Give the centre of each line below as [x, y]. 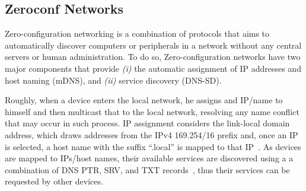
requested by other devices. [54, 181]
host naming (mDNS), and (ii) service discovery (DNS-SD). [113, 80]
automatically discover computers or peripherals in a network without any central [153, 45]
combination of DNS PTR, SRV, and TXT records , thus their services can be [147, 169]
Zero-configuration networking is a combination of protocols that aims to [137, 34]
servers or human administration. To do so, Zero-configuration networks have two [153, 57]
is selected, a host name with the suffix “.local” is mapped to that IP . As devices [153, 146]
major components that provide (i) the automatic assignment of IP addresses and [153, 68]
